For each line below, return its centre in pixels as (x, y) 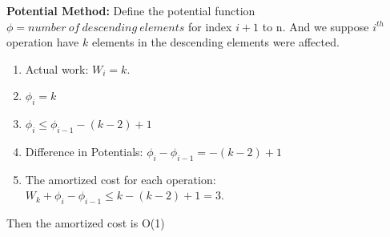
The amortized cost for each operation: (121, 179)
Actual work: (57, 68)
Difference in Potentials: (84, 151)
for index (210, 26)
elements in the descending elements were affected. (215, 42)
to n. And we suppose (316, 26)
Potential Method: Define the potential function (131, 10)
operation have (43, 42)
